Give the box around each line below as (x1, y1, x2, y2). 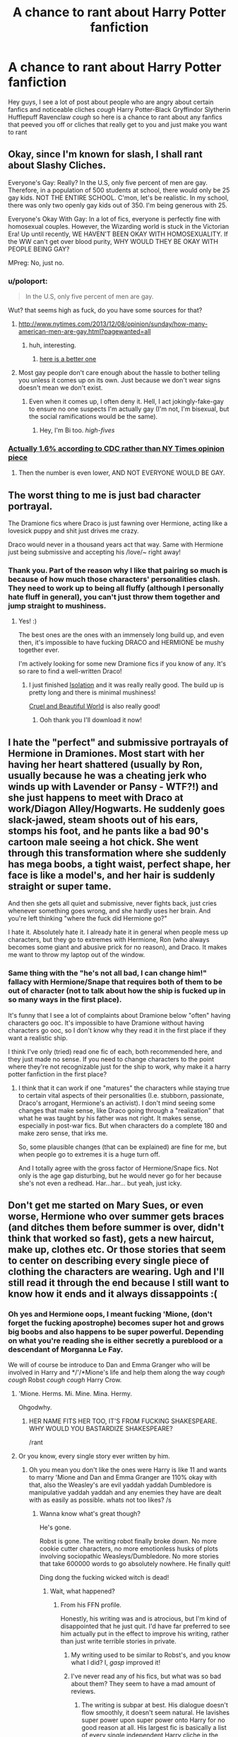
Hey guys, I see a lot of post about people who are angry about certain (8, 97, 214, 106)
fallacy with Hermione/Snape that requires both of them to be (8, 977, 223, 987)
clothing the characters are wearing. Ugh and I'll (8, 1266, 225, 1278)
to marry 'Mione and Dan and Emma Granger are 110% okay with (28, 1473, 218, 1482)
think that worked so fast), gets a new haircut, (8, 1232, 215, 1244)
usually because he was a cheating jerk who (8, 770, 207, 782)
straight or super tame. (8, 880, 112, 892)
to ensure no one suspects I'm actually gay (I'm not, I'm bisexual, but (28, 405, 230, 413)
